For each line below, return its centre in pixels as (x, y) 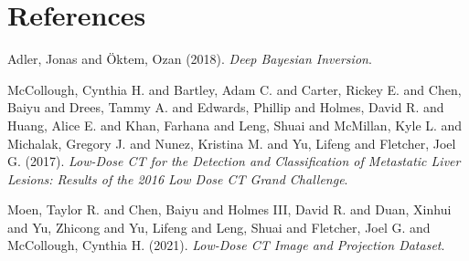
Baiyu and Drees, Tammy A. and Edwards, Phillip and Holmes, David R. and (226, 107)
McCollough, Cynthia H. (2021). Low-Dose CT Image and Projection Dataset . (226, 245)
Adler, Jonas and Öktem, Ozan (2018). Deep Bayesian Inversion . (190, 59)
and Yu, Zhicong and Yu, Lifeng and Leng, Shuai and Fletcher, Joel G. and (219, 227)
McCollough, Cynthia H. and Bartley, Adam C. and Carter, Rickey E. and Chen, (234, 89)
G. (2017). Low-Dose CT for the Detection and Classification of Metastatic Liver (234, 161)
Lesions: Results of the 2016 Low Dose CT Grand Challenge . (178, 178)
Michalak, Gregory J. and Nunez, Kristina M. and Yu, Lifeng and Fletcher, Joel (232, 143)
